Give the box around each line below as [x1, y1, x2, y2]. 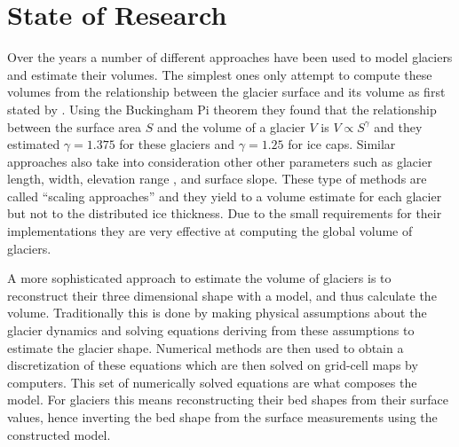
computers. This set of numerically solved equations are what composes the [7, 372, 417, 391]
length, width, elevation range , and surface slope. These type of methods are [7, 169, 427, 188]
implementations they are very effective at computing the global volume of [7, 222, 413, 240]
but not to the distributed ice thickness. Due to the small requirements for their [7, 204, 442, 223]
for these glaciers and [119, 135, 235, 153]
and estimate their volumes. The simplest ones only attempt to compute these [7, 65, 432, 83]
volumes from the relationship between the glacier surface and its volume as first [7, 82, 446, 101]
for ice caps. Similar [288, 135, 396, 153]
